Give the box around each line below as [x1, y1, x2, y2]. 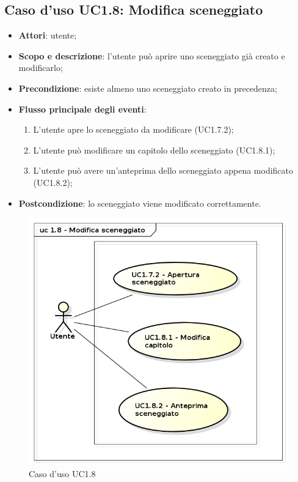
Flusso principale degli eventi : [18, 102, 147, 115]
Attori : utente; [18, 29, 77, 42]
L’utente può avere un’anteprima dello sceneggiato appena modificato [33, 164, 294, 177]
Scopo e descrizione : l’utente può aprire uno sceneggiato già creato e [18, 49, 285, 62]
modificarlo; [18, 61, 63, 74]
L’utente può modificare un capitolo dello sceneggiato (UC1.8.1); [33, 143, 275, 156]
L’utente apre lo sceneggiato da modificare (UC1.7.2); [33, 123, 234, 136]
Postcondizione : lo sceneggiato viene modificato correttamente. [18, 196, 261, 209]
